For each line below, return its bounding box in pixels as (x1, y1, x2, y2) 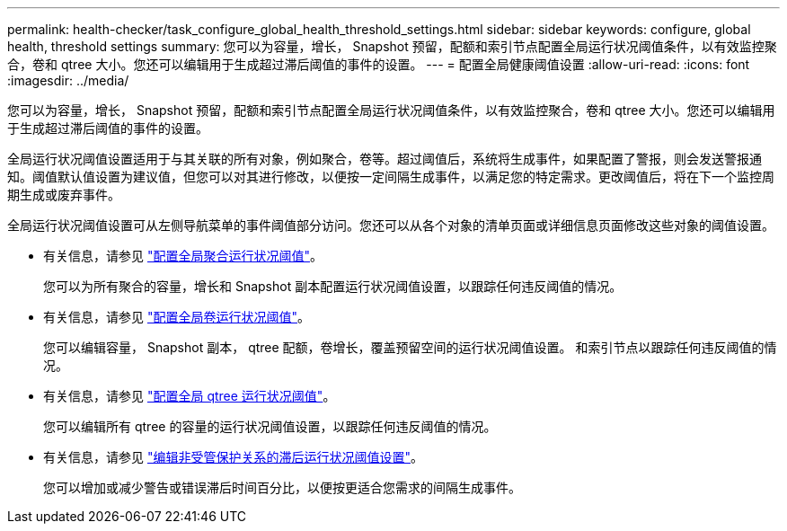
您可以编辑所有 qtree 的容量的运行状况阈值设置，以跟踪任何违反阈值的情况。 (43, 419, 497, 434)
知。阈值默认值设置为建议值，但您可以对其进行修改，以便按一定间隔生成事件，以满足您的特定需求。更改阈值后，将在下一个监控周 (7, 169, 774, 184)
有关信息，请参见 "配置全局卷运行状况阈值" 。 (43, 309, 310, 324)
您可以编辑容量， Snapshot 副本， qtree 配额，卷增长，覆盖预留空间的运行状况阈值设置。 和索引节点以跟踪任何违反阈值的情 (43, 340, 777, 355)
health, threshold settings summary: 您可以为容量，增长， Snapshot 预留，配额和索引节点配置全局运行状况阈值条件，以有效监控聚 (7, 39, 777, 54)
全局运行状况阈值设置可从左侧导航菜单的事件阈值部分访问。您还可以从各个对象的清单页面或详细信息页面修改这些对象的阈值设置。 (7, 217, 774, 233)
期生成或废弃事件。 (7, 187, 120, 202)
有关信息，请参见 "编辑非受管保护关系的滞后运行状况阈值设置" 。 (43, 449, 423, 465)
